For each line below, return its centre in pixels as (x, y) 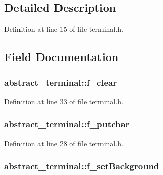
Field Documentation (62, 57)
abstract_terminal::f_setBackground (82, 166)
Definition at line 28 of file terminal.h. (64, 143)
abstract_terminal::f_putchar (67, 124)
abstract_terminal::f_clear (61, 82)
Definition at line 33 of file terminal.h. (64, 101)
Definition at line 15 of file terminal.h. (64, 29)
